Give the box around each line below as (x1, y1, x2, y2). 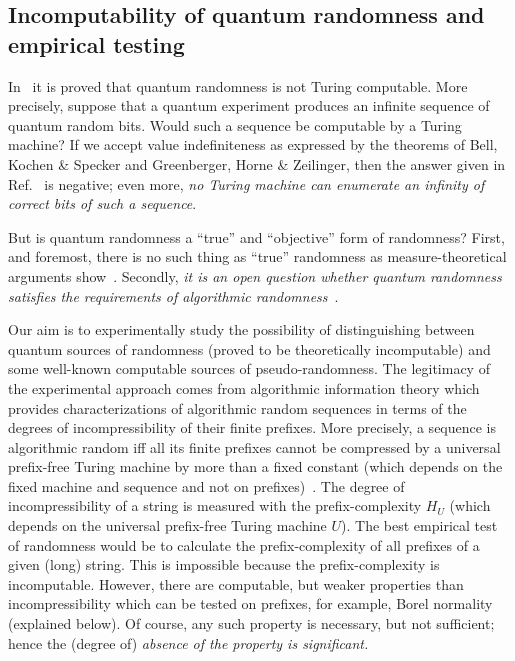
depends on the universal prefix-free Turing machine (8, 515, 327, 536)
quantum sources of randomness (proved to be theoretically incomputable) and (8, 338, 491, 359)
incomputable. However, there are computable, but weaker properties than (8, 573, 464, 594)
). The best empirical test (341, 515, 498, 536)
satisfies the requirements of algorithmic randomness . (8, 285, 339, 306)
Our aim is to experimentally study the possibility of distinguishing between (8, 319, 475, 340)
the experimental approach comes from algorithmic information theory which (8, 377, 480, 398)
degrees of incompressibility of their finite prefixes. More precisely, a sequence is (8, 417, 497, 438)
